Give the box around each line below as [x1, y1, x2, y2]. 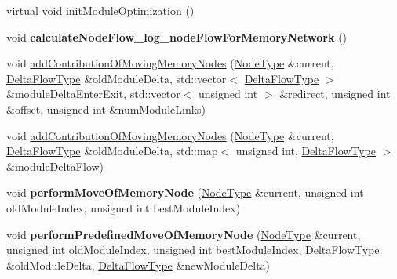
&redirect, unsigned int [279, 85, 391, 102]
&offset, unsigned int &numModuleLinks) [6, 100, 206, 117]
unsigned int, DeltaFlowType [235, 143, 376, 159]
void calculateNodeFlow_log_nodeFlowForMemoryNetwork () [6, 28, 348, 45]
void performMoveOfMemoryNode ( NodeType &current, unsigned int [6, 184, 364, 201]
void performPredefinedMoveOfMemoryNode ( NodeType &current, [6, 226, 361, 242]
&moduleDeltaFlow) [6, 158, 104, 174]
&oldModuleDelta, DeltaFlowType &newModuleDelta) [6, 256, 271, 273]
